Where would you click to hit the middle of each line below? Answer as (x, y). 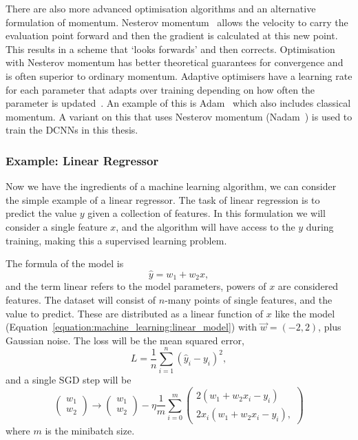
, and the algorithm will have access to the (206, 226)
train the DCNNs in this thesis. (72, 130)
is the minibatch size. (90, 431)
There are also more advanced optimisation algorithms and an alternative (161, 8)
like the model (305, 313)
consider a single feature (56, 226)
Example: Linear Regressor (82, 160)
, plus (330, 327)
